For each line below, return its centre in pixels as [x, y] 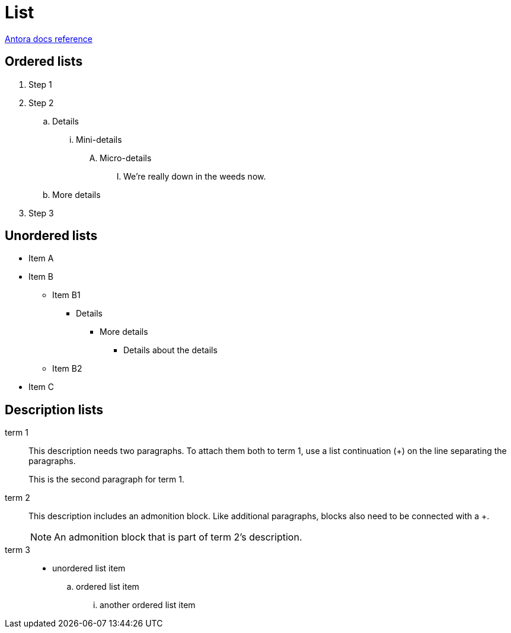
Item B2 [67, 369]
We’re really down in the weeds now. [195, 176]
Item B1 [66, 295]
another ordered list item [148, 605]
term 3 [17, 550]
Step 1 [40, 84]
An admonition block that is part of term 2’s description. [178, 537]
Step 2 [41, 103]
